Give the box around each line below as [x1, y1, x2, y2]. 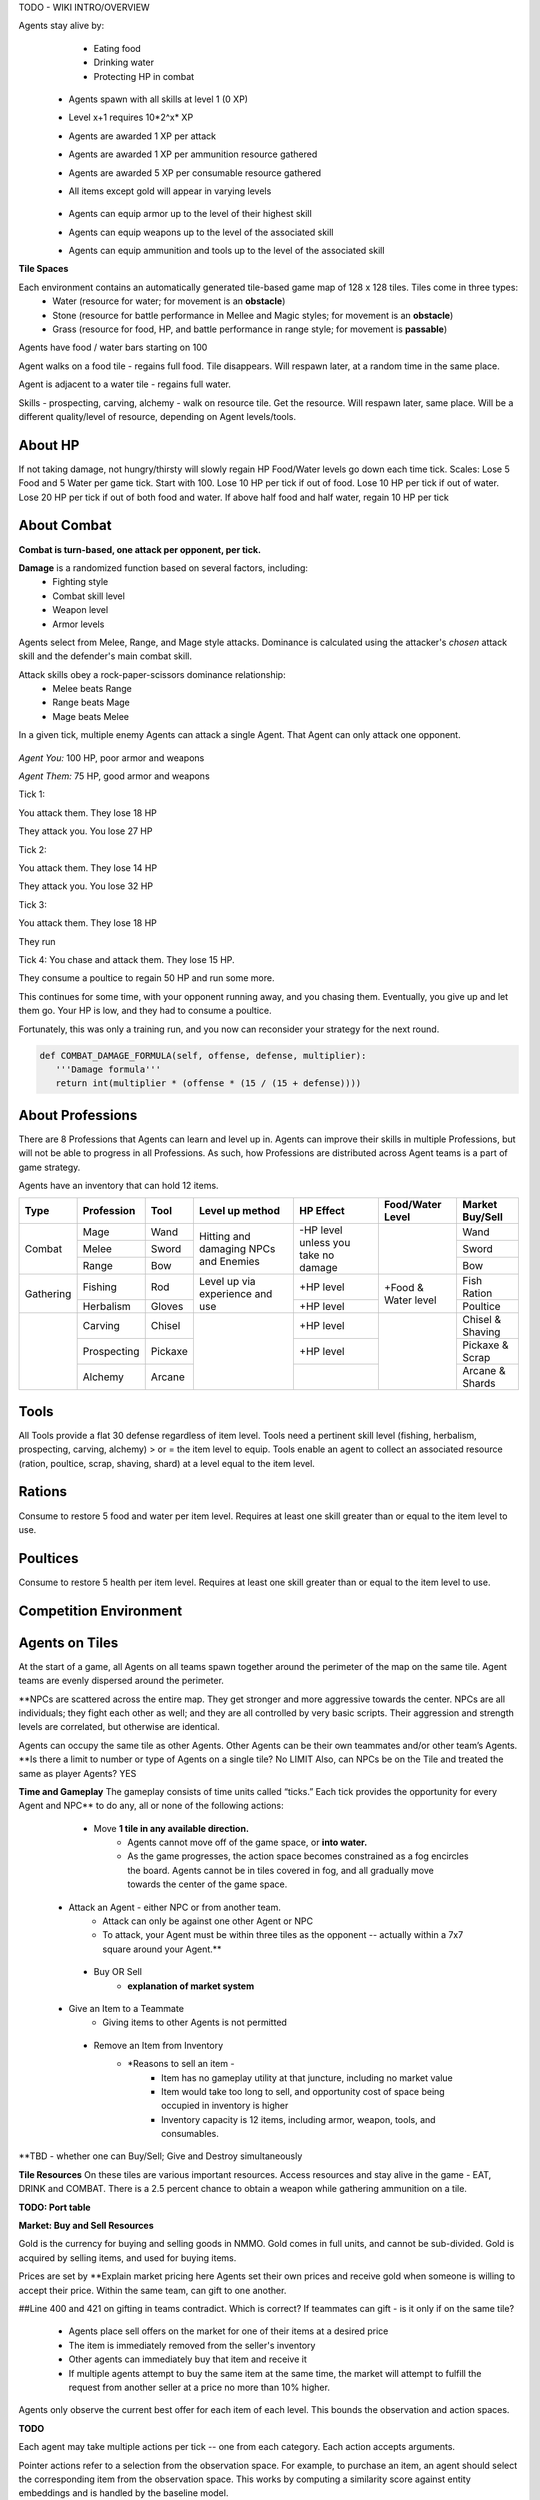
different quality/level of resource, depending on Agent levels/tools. [18, 410, 297, 422]
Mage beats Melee [52, 710, 130, 722]
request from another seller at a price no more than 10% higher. [68, 2381, 330, 2393]
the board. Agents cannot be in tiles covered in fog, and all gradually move [127, 1864, 434, 1876]
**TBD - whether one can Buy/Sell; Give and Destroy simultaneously [18, 2150, 303, 2162]
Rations [18, 1483, 67, 1500]
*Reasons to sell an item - [127, 2058, 235, 2070]
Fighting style [52, 576, 109, 588]
